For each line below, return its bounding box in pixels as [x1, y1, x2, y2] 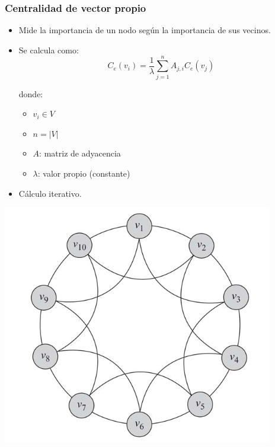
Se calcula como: [18, 43, 79, 56]
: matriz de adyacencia [39, 147, 121, 159]
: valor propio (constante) [37, 167, 130, 179]
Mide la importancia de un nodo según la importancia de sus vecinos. [18, 24, 271, 36]
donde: [18, 87, 43, 100]
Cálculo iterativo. [18, 187, 82, 199]
